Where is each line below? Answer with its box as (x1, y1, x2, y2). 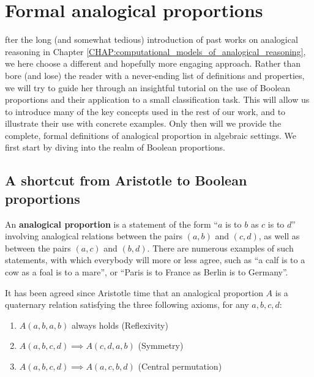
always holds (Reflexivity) (71, 318, 168, 331)
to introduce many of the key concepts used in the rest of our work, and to (5, 105, 286, 118)
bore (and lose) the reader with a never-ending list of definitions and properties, (5, 69, 305, 81)
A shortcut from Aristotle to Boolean (5, 171, 247, 190)
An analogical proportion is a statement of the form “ (5, 217, 218, 230)
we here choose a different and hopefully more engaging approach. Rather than (5, 57, 301, 70)
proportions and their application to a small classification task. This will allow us (5, 93, 310, 106)
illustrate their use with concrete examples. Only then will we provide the (5, 117, 282, 130)
